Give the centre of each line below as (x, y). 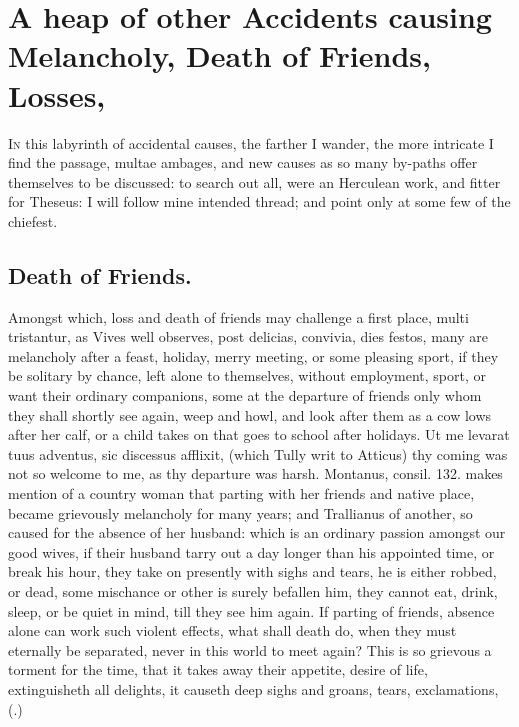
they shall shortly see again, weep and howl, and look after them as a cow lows (250, 414)
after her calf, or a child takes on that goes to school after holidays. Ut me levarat (259, 434)
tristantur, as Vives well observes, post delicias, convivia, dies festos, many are (248, 336)
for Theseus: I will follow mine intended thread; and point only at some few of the (259, 201)
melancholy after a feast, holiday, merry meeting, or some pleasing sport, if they (253, 355)
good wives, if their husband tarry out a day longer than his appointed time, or (251, 551)
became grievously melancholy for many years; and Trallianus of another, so (240, 512)
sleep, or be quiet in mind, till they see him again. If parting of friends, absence (251, 610)
